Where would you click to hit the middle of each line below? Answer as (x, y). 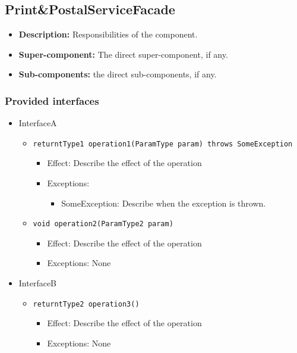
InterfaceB (38, 283)
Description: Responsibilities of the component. (108, 34)
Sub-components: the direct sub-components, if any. (118, 74)
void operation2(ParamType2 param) (103, 224)
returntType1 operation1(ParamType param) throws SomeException (163, 144)
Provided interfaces (52, 100)
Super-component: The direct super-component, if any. (123, 54)
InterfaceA (38, 123)
